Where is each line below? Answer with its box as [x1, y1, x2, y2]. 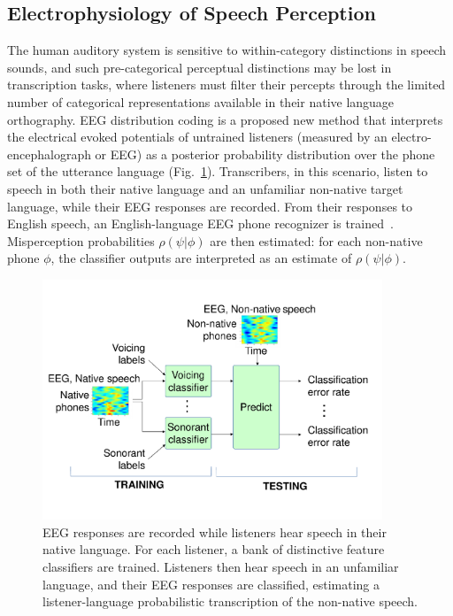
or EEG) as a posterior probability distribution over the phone [95, 144, 435, 163]
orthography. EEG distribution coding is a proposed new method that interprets [7, 110, 443, 128]
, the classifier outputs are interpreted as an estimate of [50, 249, 352, 267]
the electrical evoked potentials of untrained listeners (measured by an [7, 127, 388, 146]
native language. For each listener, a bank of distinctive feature [42, 540, 385, 558]
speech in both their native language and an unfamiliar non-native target [7, 179, 403, 197]
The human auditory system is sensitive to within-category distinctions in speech [7, 41, 447, 59]
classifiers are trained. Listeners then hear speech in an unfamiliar [42, 558, 399, 576]
